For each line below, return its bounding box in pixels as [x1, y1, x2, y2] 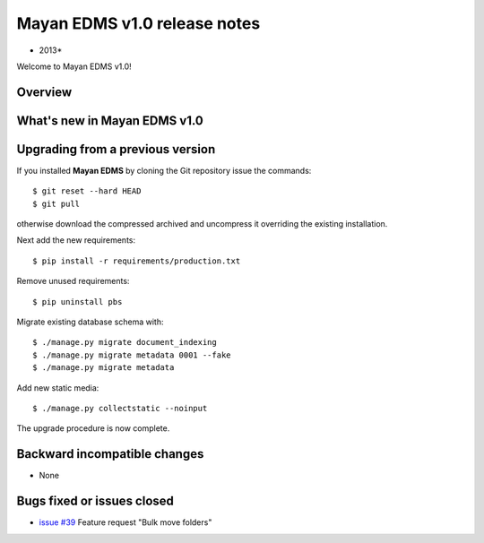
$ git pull [32, 198, 81, 209]
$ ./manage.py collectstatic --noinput [32, 403, 208, 413]
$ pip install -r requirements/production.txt [32, 255, 241, 266]
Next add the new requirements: [16, 235, 136, 246]
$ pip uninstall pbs [32, 297, 123, 306]
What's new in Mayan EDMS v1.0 [16, 113, 203, 128]
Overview [16, 84, 73, 99]
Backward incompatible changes [16, 446, 204, 461]
